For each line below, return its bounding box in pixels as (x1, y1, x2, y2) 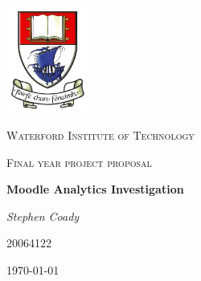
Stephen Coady (6, 207, 80, 224)
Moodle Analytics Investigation (6, 181, 184, 198)
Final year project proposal (6, 153, 152, 170)
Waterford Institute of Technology (6, 127, 195, 144)
